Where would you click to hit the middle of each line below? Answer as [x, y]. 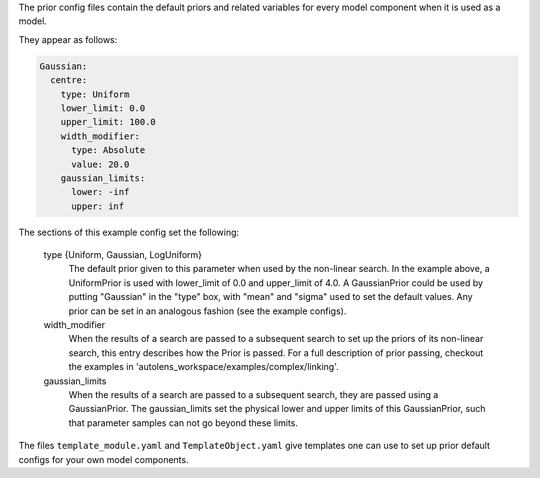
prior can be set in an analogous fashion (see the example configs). [207, 311]
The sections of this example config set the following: [129, 232]
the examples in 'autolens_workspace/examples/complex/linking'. [203, 367]
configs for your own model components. [103, 459]
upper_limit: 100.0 [108, 122]
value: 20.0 [100, 164]
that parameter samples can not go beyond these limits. [183, 422]
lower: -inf [100, 192]
